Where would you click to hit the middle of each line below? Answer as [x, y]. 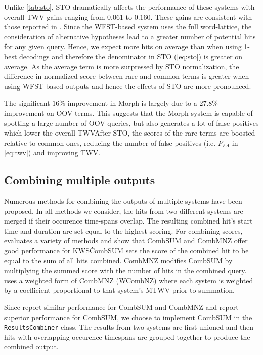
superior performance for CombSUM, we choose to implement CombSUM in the [128, 317]
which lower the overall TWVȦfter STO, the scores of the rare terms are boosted [130, 133]
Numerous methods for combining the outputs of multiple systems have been [123, 201]
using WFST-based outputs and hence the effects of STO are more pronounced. [128, 86]
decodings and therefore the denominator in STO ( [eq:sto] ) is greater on [131, 56]
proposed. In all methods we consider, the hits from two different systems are [124, 211]
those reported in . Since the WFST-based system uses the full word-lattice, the [128, 27]
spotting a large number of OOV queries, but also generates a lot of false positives [131, 123]
